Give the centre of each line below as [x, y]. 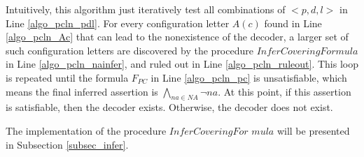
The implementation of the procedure [86, 130]
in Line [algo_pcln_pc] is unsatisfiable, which [249, 77]
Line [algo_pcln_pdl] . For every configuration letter [118, 23]
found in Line [293, 23]
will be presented [313, 130]
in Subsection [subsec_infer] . [67, 144]
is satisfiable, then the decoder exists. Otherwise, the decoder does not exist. [169, 107]
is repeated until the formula [67, 77]
